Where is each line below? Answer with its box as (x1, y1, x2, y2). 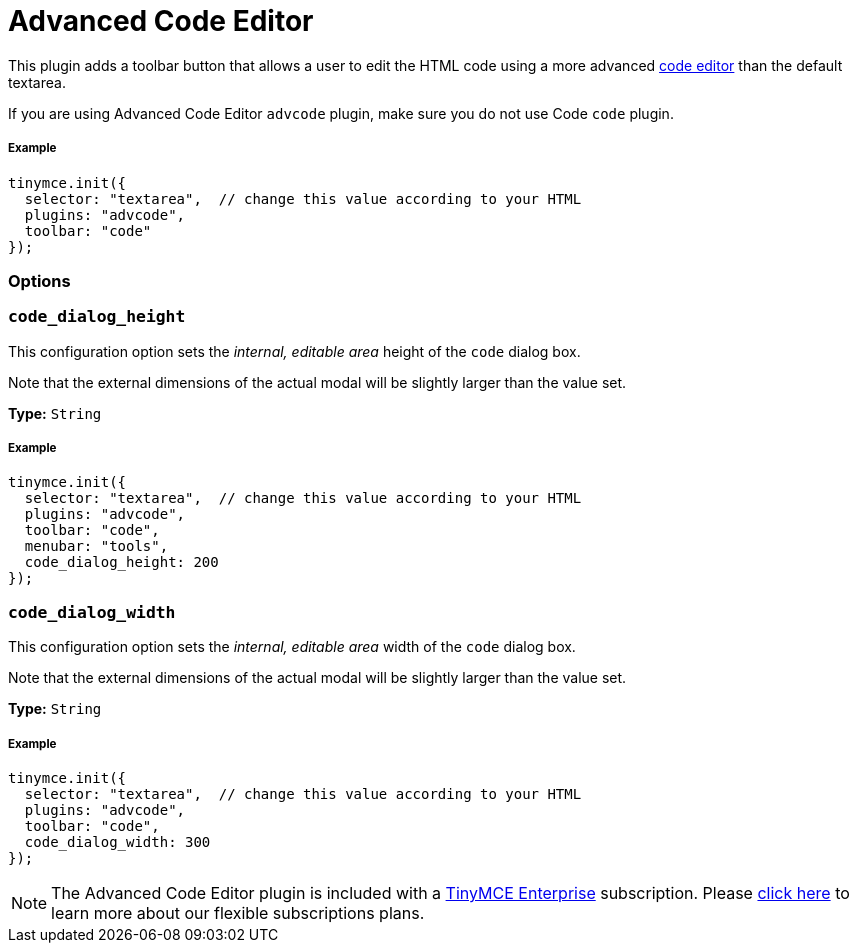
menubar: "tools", (24, 538, 169, 555)
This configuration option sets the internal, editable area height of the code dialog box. (8, 342, 581, 360)
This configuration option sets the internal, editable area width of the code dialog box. (8, 638, 576, 656)
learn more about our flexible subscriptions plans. (51, 902, 425, 923)
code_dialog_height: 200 (24, 554, 219, 571)
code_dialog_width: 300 (24, 833, 211, 850)
